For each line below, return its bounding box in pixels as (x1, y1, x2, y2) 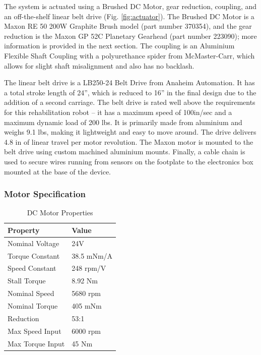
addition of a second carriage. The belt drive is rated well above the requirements (4, 97, 255, 107)
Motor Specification (4, 188, 86, 200)
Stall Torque (8, 275, 46, 286)
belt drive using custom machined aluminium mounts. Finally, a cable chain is (4, 146, 245, 157)
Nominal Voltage (8, 238, 59, 248)
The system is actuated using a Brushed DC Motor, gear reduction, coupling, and (4, 1, 257, 11)
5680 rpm (72, 288, 101, 299)
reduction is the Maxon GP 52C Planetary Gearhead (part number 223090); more (4, 30, 257, 41)
